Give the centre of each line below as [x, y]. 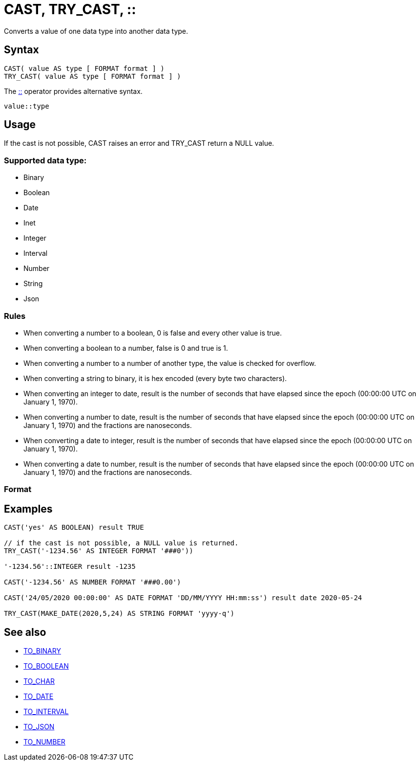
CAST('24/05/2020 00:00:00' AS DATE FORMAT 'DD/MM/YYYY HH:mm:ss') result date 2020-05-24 [183, 598]
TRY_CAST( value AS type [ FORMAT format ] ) [93, 76]
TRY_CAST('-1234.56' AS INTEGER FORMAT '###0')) [99, 551]
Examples [28, 509]
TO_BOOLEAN [46, 666]
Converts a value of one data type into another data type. [96, 31]
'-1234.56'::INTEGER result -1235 [70, 567]
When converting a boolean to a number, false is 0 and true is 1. [126, 348]
